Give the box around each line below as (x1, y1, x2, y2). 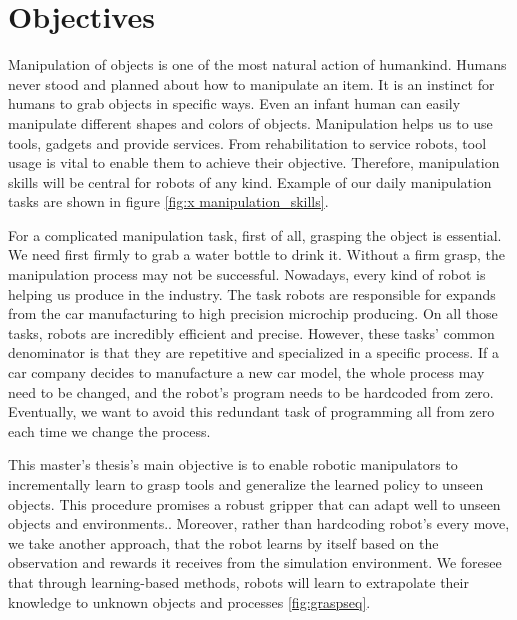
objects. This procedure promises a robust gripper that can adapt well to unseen (8, 493, 501, 514)
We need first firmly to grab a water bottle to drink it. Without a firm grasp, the (8, 244, 506, 265)
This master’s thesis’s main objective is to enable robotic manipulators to (8, 454, 458, 475)
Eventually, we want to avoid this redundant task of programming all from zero (8, 401, 495, 422)
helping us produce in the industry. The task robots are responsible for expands (8, 283, 496, 304)
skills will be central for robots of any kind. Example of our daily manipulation (8, 171, 492, 192)
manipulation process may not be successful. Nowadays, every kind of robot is (8, 264, 486, 285)
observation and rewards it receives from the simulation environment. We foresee (8, 552, 502, 573)
